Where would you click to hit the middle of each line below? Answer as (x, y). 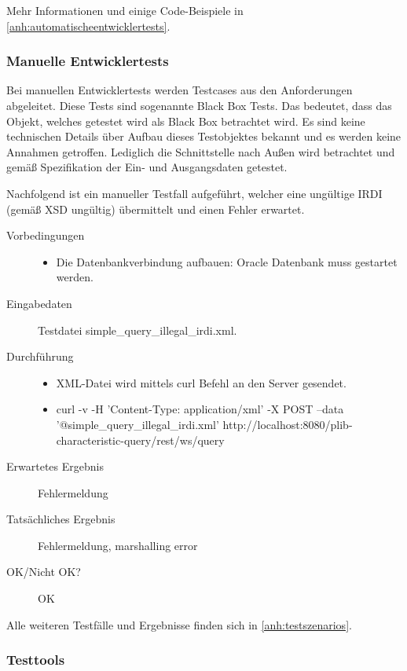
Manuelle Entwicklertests (88, 61)
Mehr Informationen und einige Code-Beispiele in (125, 10)
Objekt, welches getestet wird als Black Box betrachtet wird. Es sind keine (186, 121)
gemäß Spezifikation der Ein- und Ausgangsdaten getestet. (147, 167)
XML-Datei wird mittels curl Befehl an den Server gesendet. (201, 382)
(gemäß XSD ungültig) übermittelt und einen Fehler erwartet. (156, 209)
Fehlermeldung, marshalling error (118, 545)
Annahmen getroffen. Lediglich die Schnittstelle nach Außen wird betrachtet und (201, 151)
